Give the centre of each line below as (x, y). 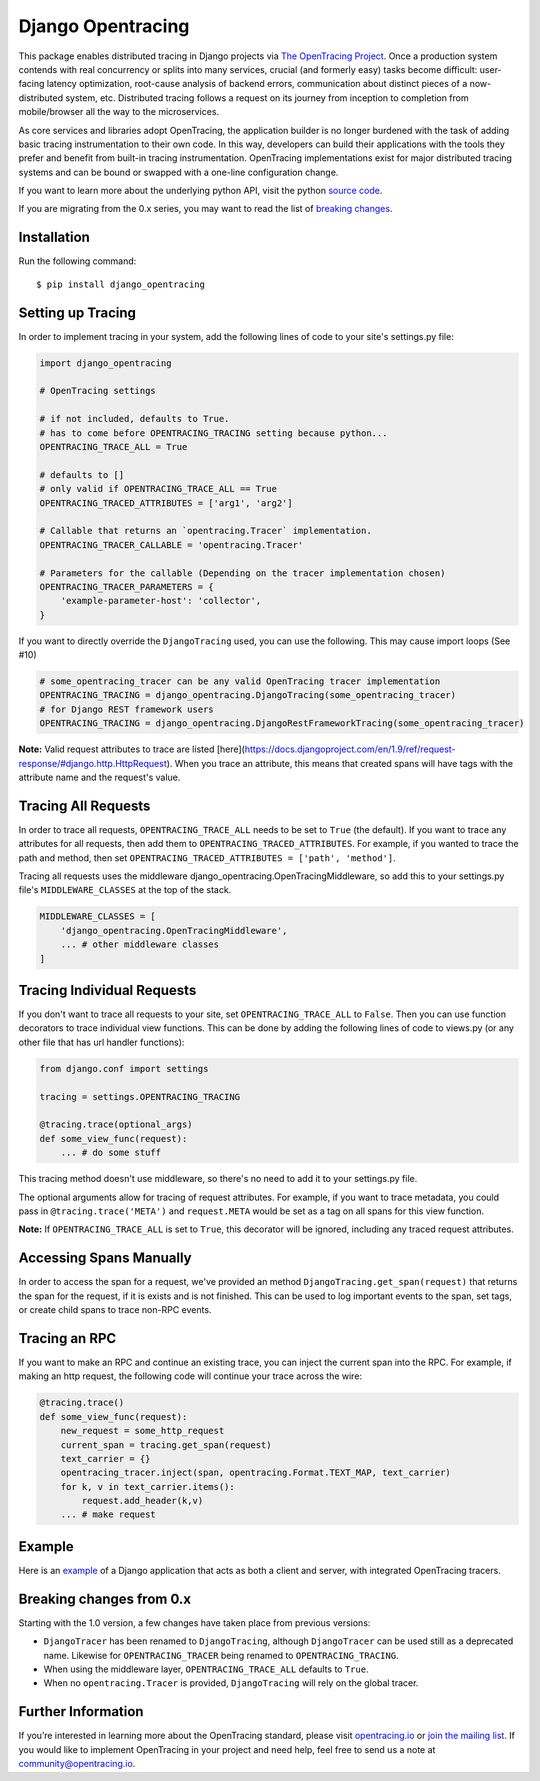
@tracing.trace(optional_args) (116, 1124)
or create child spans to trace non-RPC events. (115, 1310)
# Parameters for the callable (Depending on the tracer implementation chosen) (242, 573)
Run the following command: (77, 261)
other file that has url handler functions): (101, 1042)
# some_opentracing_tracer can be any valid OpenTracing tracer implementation (240, 681)
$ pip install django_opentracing (120, 284)
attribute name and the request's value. (99, 777)
